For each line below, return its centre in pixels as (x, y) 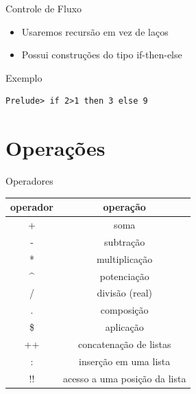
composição (124, 310)
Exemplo (24, 77)
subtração (125, 241)
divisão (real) (125, 293)
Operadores (29, 181)
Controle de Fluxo (44, 8)
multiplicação (125, 258)
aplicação (124, 327)
